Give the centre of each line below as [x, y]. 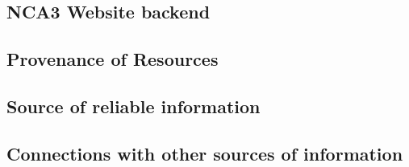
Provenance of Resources [113, 59]
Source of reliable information [134, 106]
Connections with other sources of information [205, 153]
